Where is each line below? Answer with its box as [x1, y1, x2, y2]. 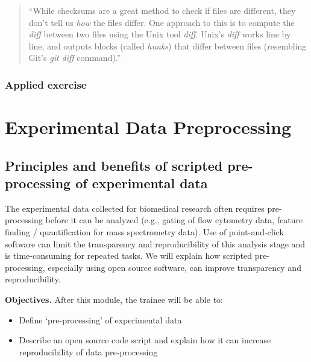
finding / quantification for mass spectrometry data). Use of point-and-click [5, 225, 284, 238]
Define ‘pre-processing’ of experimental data [19, 313, 182, 326]
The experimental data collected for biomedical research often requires [5, 202, 265, 214]
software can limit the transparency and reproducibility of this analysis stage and [5, 237, 306, 250]
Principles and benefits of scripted [5, 156, 223, 174]
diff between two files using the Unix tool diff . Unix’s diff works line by [28, 28, 291, 40]
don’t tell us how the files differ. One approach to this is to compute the [28, 16, 295, 28]
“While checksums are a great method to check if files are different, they [28, 4, 296, 16]
